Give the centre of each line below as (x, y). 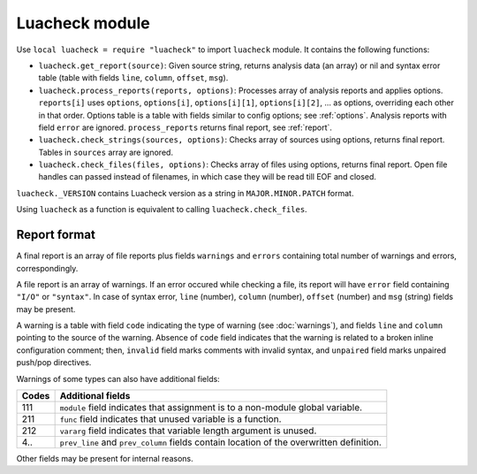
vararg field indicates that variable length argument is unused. (188, 431)
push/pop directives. (54, 363)
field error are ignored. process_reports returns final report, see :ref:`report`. (185, 127)
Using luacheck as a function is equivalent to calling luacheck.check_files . (162, 210)
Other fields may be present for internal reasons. (105, 459)
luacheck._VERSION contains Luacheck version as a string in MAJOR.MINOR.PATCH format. (185, 193)
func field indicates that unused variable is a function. (170, 419)
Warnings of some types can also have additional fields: (118, 378)
